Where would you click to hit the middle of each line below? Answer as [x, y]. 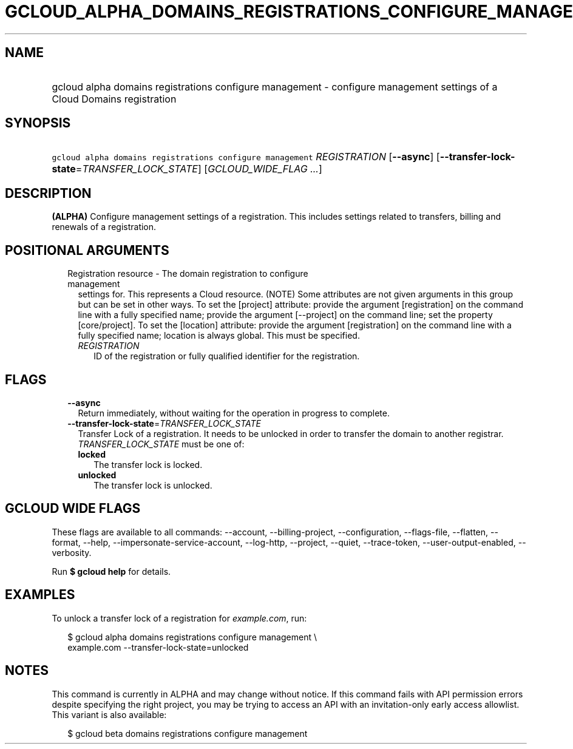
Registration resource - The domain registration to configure [188, 274]
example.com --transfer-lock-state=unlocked [158, 647]
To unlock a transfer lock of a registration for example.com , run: [179, 618]
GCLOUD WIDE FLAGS [73, 509]
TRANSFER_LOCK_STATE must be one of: [161, 444]
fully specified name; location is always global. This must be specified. [219, 336]
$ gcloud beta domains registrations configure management [188, 733]
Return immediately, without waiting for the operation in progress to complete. [234, 413]
